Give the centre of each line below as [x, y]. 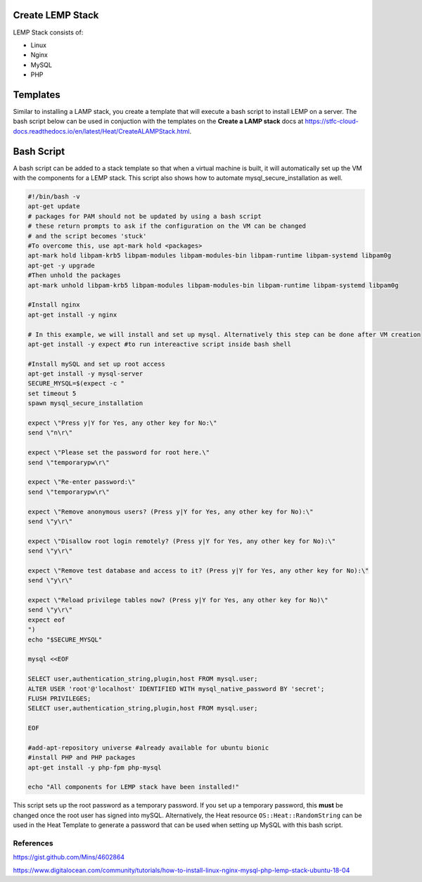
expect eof [46, 620]
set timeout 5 [52, 393]
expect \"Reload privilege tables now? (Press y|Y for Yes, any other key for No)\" [178, 600]
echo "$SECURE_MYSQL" [65, 639]
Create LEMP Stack [56, 15]
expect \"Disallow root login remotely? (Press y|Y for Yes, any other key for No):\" [182, 541]
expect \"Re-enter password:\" [82, 482]
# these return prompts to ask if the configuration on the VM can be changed [167, 226]
